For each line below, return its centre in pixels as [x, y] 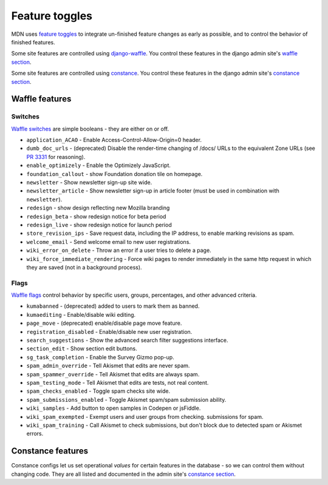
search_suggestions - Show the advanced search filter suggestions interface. [127, 340]
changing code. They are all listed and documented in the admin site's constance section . [124, 474]
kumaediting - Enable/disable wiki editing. [81, 314]
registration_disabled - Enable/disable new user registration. [109, 331]
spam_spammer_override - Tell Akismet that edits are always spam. [113, 374]
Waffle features [41, 99]
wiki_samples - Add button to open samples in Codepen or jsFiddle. [114, 408]
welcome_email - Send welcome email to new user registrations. [109, 242]
